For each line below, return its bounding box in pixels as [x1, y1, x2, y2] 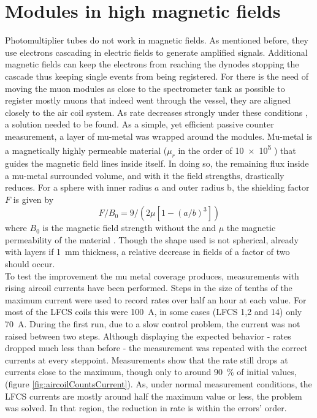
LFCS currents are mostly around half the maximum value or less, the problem [5, 389, 302, 402]
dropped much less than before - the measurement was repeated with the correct [5, 341, 308, 354]
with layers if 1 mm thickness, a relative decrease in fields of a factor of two [5, 245, 290, 258]
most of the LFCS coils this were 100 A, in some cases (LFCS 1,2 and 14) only [5, 305, 302, 318]
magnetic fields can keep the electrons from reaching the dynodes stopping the [5, 58, 299, 70]
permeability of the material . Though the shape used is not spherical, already [5, 233, 299, 246]
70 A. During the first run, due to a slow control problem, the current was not [5, 317, 300, 330]
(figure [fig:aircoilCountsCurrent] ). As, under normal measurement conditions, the [5, 378, 312, 390]
